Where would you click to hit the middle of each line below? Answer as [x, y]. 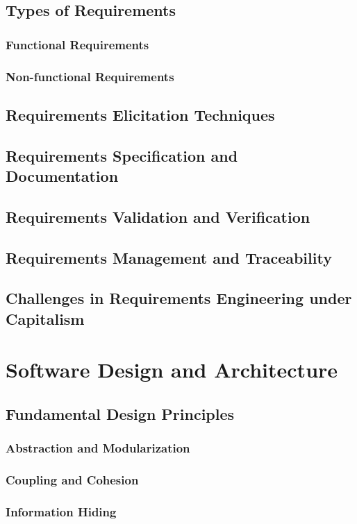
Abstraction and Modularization [98, 448]
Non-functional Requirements [90, 76]
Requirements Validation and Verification [158, 216]
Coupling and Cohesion [72, 480]
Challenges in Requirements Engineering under [179, 298]
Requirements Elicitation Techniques [140, 114]
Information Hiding [61, 511]
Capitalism [45, 318]
